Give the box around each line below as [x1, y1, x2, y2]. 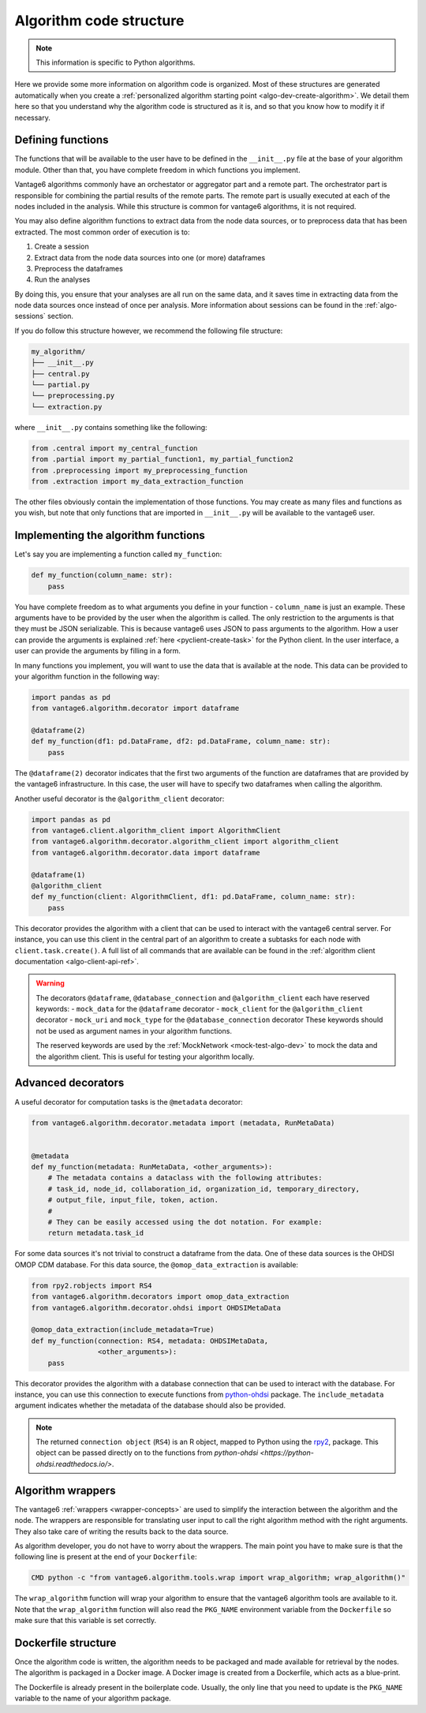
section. [47, 312, 74, 321]
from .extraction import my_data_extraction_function [31, 477, 244, 485]
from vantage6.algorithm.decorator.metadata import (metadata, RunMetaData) [31, 1118, 335, 1128]
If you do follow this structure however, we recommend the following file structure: [14, 326, 283, 335]
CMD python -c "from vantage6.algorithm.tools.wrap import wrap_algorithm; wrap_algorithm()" [31, 1573, 406, 1582]
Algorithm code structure [14, 12, 185, 29]
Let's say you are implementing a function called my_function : [14, 549, 222, 559]
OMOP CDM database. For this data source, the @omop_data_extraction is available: [14, 1259, 299, 1270]
